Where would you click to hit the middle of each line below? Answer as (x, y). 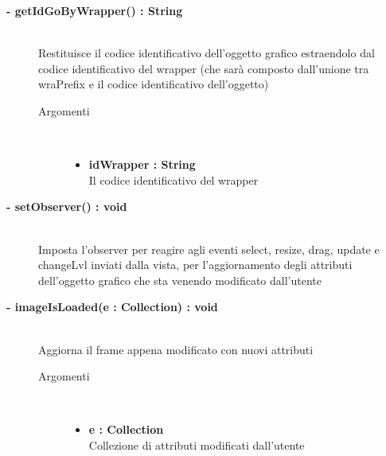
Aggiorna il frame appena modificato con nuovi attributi (176, 349)
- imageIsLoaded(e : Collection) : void (112, 307)
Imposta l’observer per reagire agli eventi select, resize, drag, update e (209, 249)
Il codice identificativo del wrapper (174, 179)
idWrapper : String (142, 164)
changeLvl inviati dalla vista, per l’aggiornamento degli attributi (195, 265)
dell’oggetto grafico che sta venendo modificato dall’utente (180, 280)
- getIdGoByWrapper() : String (95, 10)
